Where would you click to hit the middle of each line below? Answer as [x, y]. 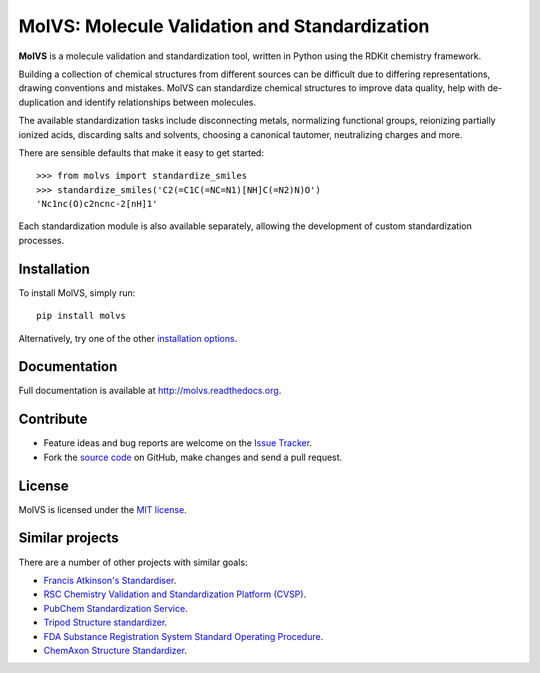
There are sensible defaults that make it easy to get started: [141, 152]
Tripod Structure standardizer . [105, 622]
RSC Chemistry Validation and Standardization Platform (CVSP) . [175, 594]
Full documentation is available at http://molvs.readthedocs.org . [150, 391]
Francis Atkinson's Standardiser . [110, 580]
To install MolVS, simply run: [77, 292]
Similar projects [68, 538]
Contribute [53, 419]
